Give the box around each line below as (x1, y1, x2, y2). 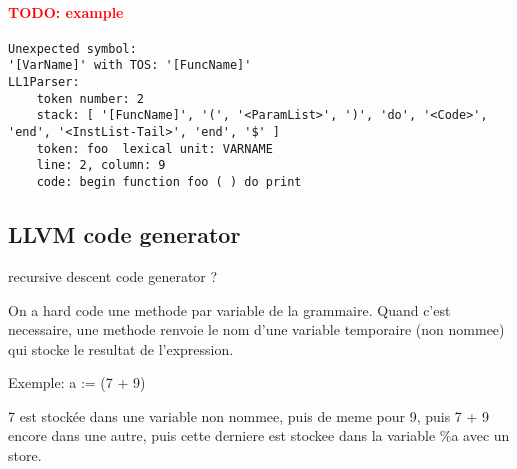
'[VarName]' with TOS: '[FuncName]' (8, 58, 252, 73)
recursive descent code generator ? (8, 265, 218, 286)
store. (8, 445, 42, 466)
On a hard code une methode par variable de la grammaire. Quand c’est (8, 299, 451, 320)
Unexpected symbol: (8, 41, 137, 56)
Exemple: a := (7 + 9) (8, 372, 146, 393)
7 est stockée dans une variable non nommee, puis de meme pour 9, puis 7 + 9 (8, 405, 490, 426)
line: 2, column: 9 (36, 158, 166, 173)
